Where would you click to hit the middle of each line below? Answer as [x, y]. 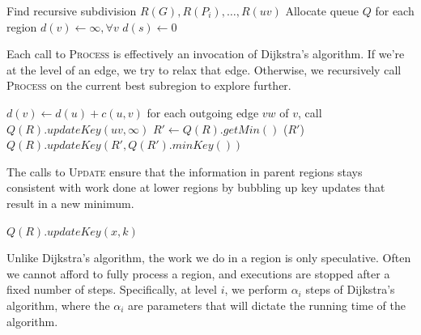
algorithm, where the [58, 305]
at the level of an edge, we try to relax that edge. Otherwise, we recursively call [204, 69]
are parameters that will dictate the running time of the [267, 305]
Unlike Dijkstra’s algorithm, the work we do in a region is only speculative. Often [209, 258]
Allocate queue [322, 11]
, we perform [256, 289]
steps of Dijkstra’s [350, 289]
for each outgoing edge [203, 112]
